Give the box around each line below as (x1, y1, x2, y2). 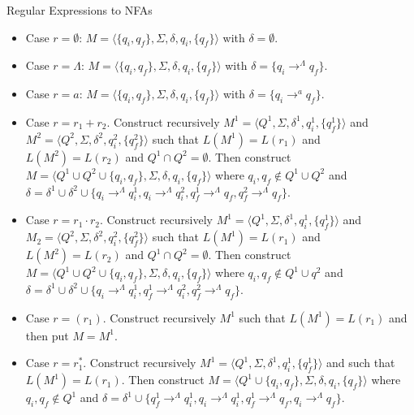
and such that (326, 354, 395, 371)
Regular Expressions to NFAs (6, 2, 153, 18)
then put (25, 326, 69, 344)
